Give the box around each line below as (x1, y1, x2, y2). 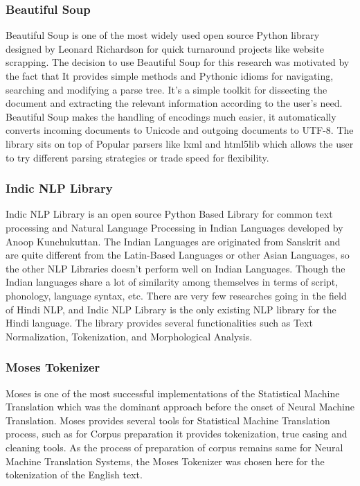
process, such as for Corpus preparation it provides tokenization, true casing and (6, 426, 348, 441)
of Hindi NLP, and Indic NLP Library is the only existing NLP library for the (6, 302, 336, 316)
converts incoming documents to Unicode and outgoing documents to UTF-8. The (6, 123, 354, 137)
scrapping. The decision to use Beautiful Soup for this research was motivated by (6, 55, 350, 69)
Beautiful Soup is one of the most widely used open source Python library (6, 28, 320, 42)
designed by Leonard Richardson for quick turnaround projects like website (6, 41, 324, 55)
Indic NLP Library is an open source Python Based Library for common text (6, 207, 333, 221)
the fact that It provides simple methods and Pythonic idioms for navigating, (6, 69, 334, 83)
